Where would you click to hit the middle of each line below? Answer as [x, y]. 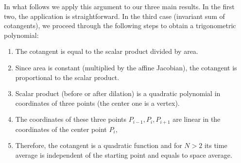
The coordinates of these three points [71, 119]
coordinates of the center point [61, 129]
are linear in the [197, 119]
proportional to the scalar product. [67, 77]
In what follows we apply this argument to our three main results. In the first [119, 6]
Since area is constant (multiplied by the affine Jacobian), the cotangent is [126, 67]
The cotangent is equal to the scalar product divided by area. [107, 51]
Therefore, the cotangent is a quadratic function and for [99, 145]
